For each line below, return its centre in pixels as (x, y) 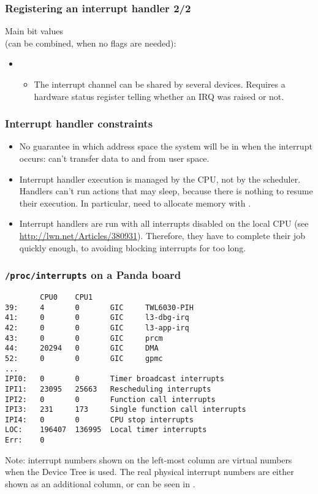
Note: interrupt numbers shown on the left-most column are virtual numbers (149, 459)
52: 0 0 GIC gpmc (84, 358)
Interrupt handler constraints (79, 123)
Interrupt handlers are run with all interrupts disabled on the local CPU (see (164, 223)
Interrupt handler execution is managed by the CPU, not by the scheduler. (160, 179)
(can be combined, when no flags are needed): (91, 43)
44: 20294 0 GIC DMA (82, 348)
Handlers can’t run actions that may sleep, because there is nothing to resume (166, 191)
